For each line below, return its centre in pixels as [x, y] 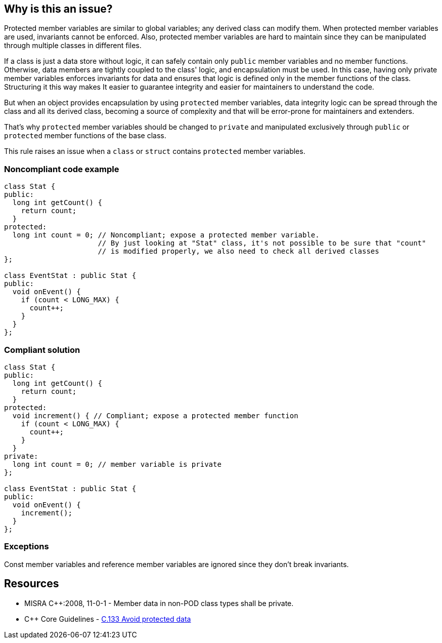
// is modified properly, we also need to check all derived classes [238, 251]
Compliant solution [42, 350]
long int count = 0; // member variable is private [117, 464]
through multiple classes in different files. [73, 46]
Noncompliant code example [62, 169]
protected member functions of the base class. [85, 136]
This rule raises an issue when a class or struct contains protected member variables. [155, 151]
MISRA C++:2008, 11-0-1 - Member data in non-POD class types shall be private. [159, 603]
